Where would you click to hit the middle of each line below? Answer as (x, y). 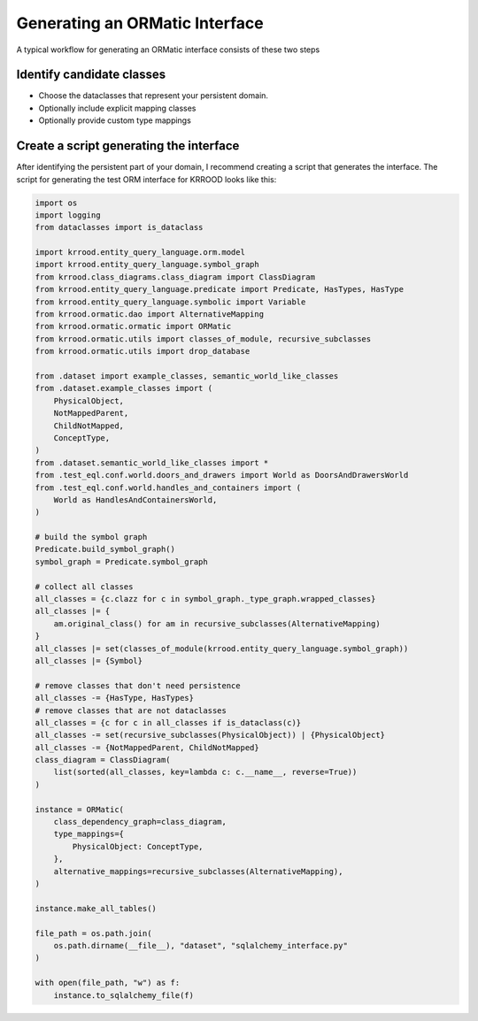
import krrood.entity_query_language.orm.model (140, 253)
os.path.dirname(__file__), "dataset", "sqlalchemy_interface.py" (201, 945)
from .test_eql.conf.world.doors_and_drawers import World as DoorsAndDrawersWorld (222, 475)
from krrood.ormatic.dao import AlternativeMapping (150, 315)
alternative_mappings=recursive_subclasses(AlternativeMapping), (198, 871)
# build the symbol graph (91, 537)
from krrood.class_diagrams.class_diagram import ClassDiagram (175, 277)
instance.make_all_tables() (96, 908)
